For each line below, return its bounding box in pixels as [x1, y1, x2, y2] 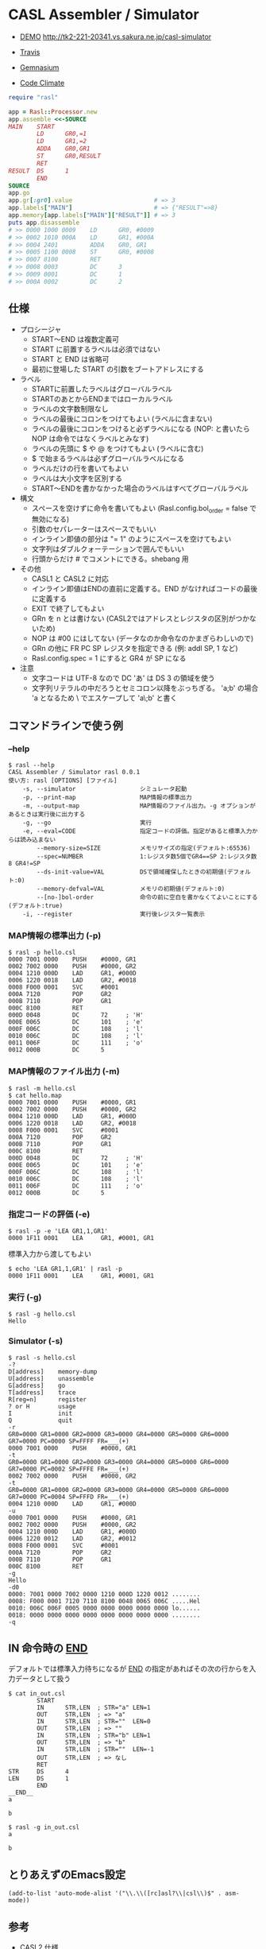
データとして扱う [14, 1674, 71, 1684]
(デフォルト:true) [8, 902, 64, 910]
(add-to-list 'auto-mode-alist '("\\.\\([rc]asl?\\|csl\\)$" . [8, 1889, 222, 1897]
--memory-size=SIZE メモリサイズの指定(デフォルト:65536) [37, 844, 252, 852]
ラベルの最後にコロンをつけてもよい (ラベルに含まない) [31, 413, 213, 423]
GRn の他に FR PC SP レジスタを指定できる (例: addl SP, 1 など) [31, 644, 238, 653]
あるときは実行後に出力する [8, 811, 86, 819]
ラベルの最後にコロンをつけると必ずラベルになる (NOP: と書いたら [31, 424, 250, 433]
